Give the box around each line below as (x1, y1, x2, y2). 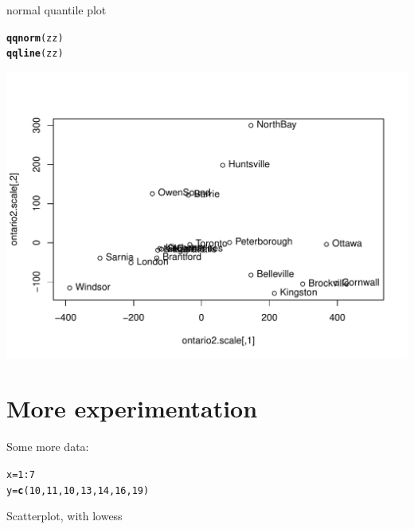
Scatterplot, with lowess (6, 507, 123, 524)
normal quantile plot (6, 2, 107, 18)
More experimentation (6, 392, 258, 425)
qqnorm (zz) (6, 32, 64, 44)
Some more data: (6, 438, 89, 455)
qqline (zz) (6, 48, 64, 60)
